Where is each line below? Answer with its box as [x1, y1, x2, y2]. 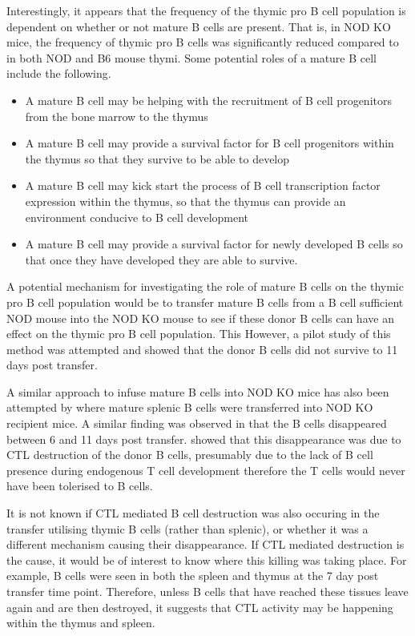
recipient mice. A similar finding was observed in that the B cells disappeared [6, 415, 387, 432]
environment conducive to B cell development [25, 208, 249, 225]
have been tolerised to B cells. [6, 477, 153, 494]
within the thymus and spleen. [6, 614, 155, 631]
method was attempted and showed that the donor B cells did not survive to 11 [6, 340, 398, 357]
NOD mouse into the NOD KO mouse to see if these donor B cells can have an [6, 309, 394, 326]
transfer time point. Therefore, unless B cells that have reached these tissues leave [6, 583, 409, 599]
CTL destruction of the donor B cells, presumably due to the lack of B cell [6, 446, 373, 463]
